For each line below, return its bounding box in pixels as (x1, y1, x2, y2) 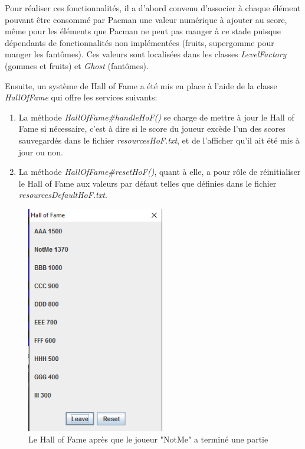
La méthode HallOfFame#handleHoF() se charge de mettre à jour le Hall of (18, 110, 294, 123)
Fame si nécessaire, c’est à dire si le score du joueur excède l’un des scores (18, 122, 286, 135)
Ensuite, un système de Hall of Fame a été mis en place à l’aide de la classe (5, 79, 277, 92)
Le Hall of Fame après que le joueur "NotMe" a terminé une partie (28, 433, 268, 445)
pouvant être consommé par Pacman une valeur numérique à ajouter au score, (5, 13, 287, 25)
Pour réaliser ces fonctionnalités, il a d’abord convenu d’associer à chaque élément (5, 2, 301, 14)
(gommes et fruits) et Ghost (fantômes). (5, 59, 149, 71)
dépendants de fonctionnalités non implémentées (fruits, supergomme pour (5, 36, 274, 48)
